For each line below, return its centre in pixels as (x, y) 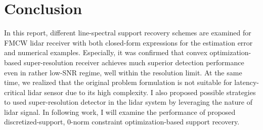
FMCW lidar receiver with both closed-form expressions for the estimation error (128, 42)
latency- (247, 82)
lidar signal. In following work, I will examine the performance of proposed (120, 112)
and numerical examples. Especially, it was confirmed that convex (106, 52)
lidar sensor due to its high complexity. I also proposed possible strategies (142, 92)
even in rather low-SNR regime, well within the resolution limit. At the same (123, 72)
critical (15, 92)
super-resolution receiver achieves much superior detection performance (134, 62)
